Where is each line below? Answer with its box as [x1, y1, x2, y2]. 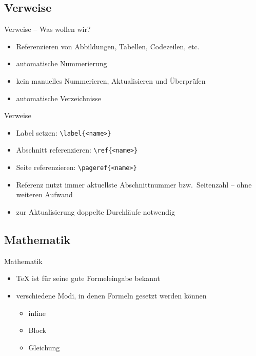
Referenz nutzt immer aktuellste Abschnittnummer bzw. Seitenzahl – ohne [16, 179, 252, 190]
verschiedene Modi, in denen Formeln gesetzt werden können [16, 290, 207, 301]
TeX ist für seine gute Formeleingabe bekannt [16, 273, 160, 284]
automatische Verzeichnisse [16, 92, 101, 103]
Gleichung [28, 342, 60, 352]
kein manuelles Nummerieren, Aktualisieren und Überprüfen [16, 75, 206, 86]
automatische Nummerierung [16, 58, 107, 69]
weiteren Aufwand [16, 189, 73, 200]
